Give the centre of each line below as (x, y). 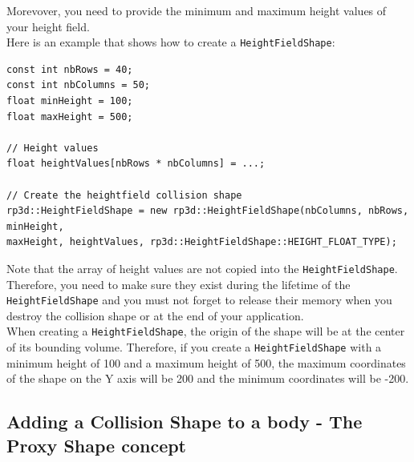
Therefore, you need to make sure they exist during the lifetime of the (179, 284)
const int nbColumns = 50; (78, 85)
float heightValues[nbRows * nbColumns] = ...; (136, 164)
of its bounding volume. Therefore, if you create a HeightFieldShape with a (194, 347)
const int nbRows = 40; (70, 69)
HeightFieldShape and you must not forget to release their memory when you (199, 300)
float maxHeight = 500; (70, 117)
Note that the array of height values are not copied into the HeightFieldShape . (202, 268)
